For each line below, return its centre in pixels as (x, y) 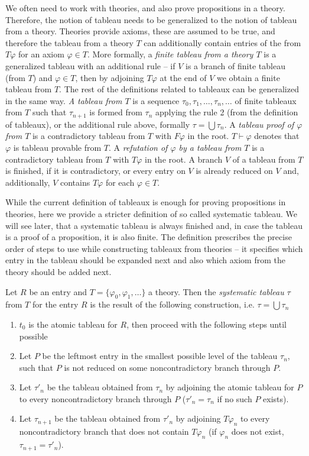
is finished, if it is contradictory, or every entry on (95, 171)
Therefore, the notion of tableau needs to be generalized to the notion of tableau (151, 19)
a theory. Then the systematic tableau (216, 291)
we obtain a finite (248, 77)
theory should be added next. (58, 271)
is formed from (116, 112)
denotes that (277, 136)
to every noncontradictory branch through (95, 398)
